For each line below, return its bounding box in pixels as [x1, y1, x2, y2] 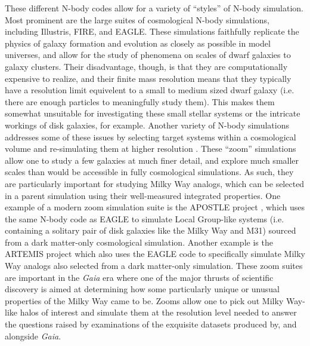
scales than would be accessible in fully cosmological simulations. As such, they [5, 166, 294, 178]
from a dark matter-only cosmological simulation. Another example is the [5, 235, 273, 248]
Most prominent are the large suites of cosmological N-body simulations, [5, 13, 269, 26]
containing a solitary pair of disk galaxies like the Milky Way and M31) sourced [5, 224, 296, 237]
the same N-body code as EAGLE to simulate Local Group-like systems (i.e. [5, 212, 284, 225]
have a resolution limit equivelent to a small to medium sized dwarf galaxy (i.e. [5, 84, 294, 96]
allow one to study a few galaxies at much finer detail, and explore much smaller [5, 154, 299, 166]
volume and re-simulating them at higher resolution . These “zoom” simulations [5, 142, 296, 155]
